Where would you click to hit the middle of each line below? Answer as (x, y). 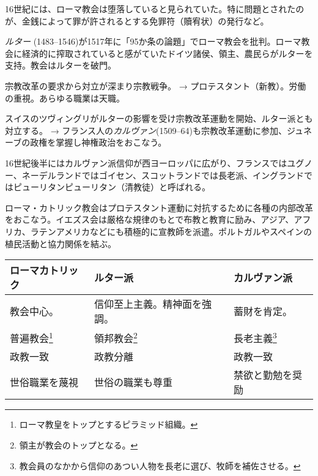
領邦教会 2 (116, 337)
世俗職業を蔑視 (44, 382)
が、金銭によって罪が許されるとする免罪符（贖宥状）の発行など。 (137, 20)
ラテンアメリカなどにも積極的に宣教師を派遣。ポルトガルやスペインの (171, 231)
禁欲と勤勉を (263, 375)
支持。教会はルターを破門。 (61, 65)
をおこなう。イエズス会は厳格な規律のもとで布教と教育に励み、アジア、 (150, 219)
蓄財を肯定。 (263, 311)
